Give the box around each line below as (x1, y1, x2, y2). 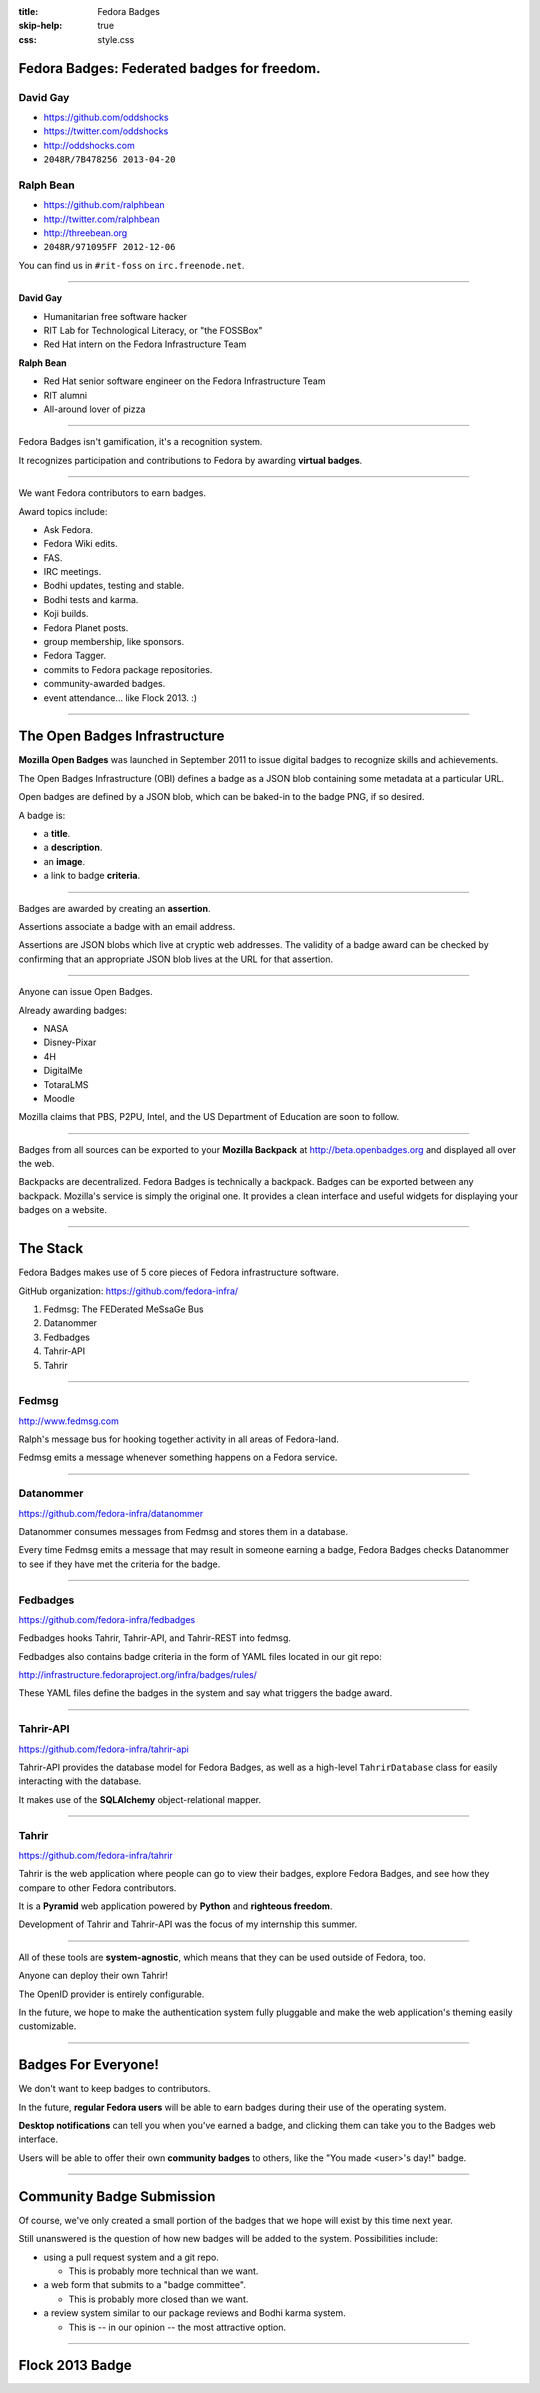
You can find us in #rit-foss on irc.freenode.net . (18, 259, 245, 271)
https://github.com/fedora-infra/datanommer (18, 1507, 204, 1519)
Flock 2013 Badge (18, 2357, 132, 2374)
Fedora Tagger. (43, 650, 107, 662)
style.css (97, 33, 135, 45)
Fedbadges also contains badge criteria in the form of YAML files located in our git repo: (18, 1650, 382, 1662)
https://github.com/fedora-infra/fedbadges (18, 1613, 196, 1625)
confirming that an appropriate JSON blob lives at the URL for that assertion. (18, 953, 334, 965)
